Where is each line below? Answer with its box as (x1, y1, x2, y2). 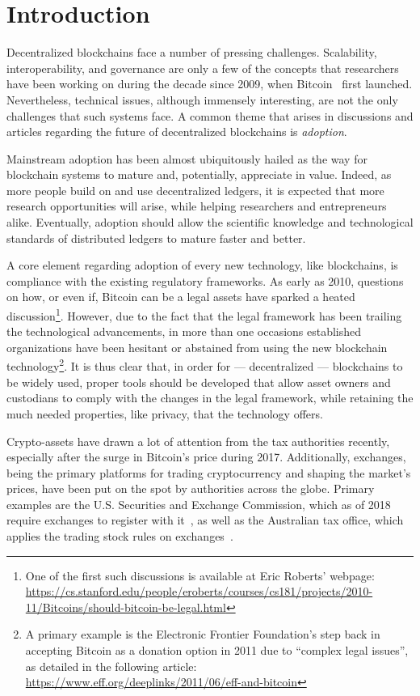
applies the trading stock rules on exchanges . (6, 528, 233, 545)
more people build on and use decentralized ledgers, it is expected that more (6, 181, 384, 198)
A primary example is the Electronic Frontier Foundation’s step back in (25, 626, 380, 643)
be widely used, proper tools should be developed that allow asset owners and (6, 373, 391, 390)
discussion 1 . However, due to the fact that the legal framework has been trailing (6, 305, 402, 324)
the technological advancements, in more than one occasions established (6, 323, 362, 340)
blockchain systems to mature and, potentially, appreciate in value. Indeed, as (6, 166, 392, 183)
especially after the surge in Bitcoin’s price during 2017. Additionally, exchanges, (6, 448, 406, 465)
